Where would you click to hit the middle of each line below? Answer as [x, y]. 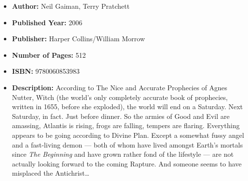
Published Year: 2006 [47, 22]
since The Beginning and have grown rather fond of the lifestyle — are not [123, 154]
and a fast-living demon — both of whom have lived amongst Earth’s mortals [127, 144]
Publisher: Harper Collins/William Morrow [78, 39]
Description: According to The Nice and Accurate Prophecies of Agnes [120, 87]
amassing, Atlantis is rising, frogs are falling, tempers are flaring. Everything [126, 125]
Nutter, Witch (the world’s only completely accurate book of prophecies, [120, 97]
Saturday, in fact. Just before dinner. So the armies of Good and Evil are [121, 116]
